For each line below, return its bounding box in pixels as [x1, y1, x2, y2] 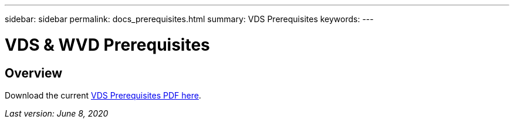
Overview [5, 65, 63, 80]
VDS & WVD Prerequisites [5, 34, 210, 55]
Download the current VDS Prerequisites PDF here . [5, 90, 201, 100]
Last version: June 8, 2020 [5, 108, 109, 118]
